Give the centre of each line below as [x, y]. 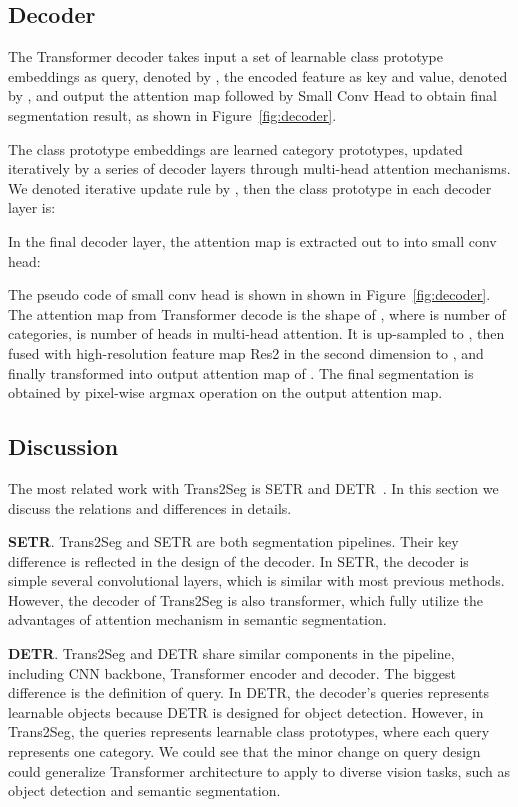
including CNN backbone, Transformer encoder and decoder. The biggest [232, 672]
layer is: [32, 207]
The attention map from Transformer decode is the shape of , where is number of [257, 313]
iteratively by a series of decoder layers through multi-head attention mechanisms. [259, 168]
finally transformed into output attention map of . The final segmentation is [241, 372]
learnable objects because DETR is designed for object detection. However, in [246, 711]
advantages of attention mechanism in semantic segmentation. [197, 619]
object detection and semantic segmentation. [144, 790]
